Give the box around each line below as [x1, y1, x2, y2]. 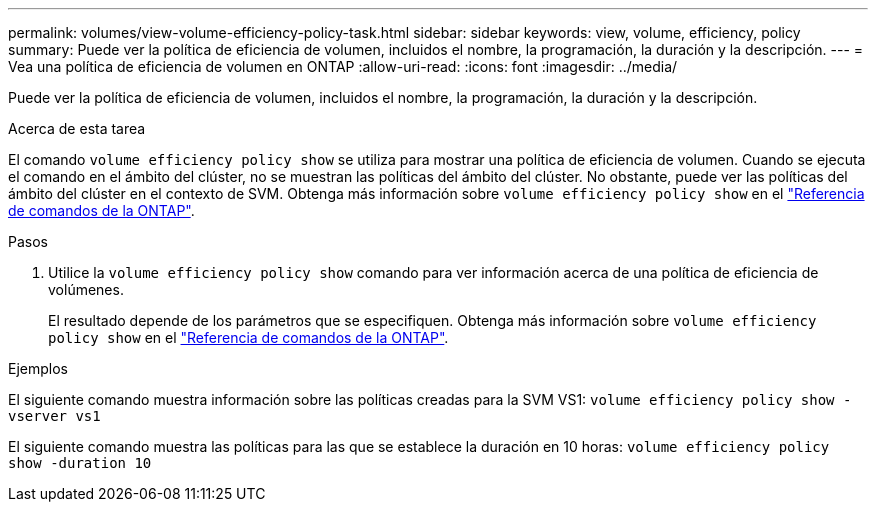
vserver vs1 [8, 408, 101, 424]
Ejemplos [8, 360, 68, 377]
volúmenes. [48, 281, 124, 298]
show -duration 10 [8, 455, 152, 471]
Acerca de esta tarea [8, 120, 146, 137]
